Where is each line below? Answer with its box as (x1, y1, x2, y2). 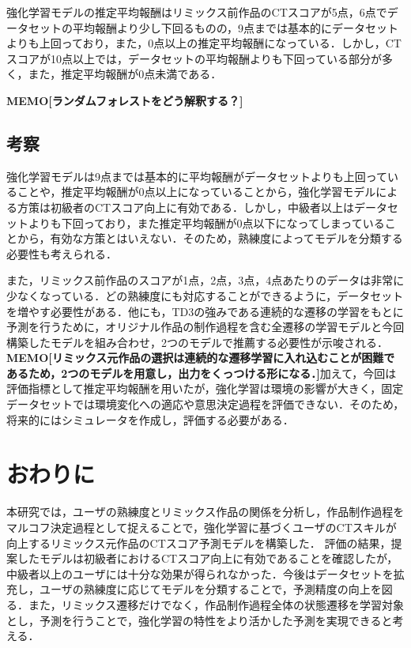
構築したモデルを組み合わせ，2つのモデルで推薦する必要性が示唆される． (6, 333, 388, 350)
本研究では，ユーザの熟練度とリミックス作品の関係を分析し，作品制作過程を (6, 503, 405, 520)
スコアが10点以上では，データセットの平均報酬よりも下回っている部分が (6, 50, 383, 66)
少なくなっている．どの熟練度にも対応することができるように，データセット (6, 287, 404, 303)
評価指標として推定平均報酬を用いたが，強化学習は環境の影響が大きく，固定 (6, 380, 404, 397)
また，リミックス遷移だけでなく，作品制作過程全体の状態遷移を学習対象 (28, 596, 404, 612)
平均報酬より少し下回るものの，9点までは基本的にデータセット (72, 19, 398, 36)
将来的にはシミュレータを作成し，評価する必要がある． (6, 411, 294, 428)
